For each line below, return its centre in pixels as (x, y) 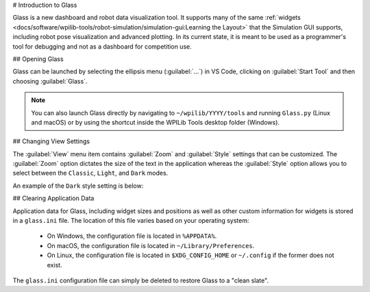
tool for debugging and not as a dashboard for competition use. (102, 46)
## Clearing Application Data (53, 198)
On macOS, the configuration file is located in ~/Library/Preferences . (151, 245)
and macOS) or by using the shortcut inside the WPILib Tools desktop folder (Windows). (156, 122)
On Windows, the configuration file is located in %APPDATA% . (132, 236)
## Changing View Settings (51, 141)
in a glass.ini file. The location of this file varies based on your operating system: (131, 221)
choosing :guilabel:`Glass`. (50, 81)
